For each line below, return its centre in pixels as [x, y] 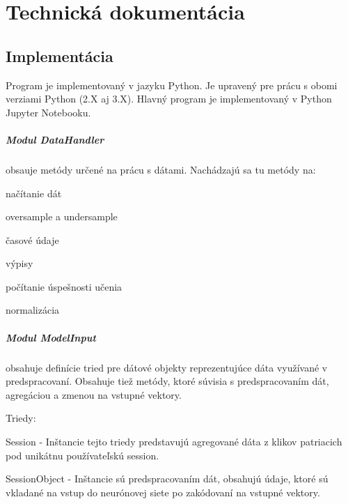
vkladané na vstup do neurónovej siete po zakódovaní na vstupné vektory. [163, 492]
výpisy [19, 263]
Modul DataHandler [55, 139]
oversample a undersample [62, 216]
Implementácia [60, 55]
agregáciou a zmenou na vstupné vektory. [94, 394]
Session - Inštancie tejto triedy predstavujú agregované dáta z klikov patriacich [174, 442]
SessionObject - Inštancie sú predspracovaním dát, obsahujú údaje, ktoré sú [167, 479]
